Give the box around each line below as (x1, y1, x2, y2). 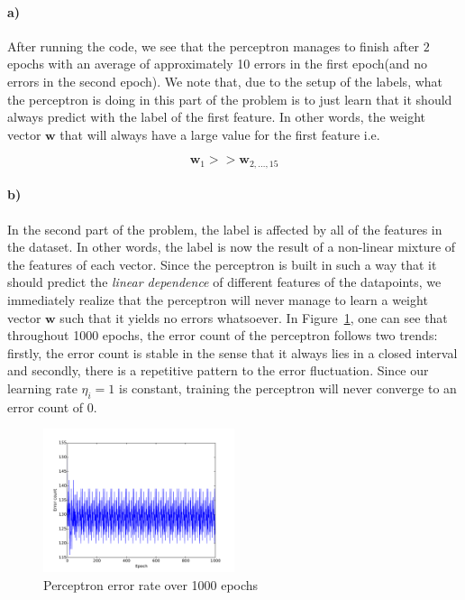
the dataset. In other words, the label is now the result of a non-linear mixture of (7, 237, 456, 256)
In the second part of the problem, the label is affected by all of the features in (7, 219, 442, 238)
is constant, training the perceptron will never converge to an (118, 378, 457, 397)
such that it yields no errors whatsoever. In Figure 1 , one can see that (59, 308, 448, 327)
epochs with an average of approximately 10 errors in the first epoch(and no (7, 54, 427, 73)
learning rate (7, 378, 77, 397)
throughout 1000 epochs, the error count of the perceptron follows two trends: (7, 326, 438, 345)
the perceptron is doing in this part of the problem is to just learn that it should (7, 89, 452, 108)
